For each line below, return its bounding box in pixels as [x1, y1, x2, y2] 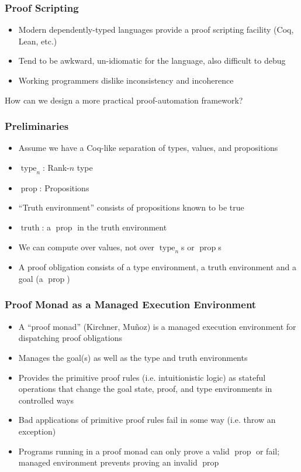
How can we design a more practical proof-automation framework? [5, 94, 243, 106]
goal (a [18, 272, 43, 284]
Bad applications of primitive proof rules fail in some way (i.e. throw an [18, 414, 276, 426]
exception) [18, 425, 56, 437]
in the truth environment [77, 221, 167, 233]
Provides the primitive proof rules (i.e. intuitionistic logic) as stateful [18, 371, 266, 383]
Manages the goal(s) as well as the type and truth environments [18, 351, 248, 363]
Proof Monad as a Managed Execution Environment [5, 297, 257, 312]
